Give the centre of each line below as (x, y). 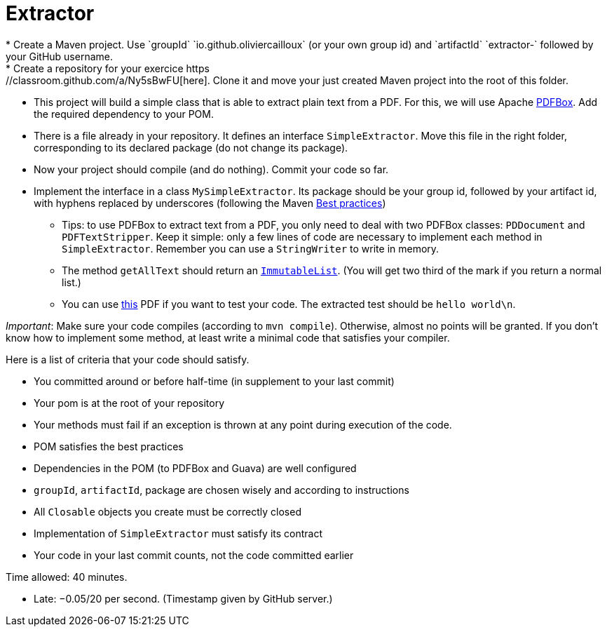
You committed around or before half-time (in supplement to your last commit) (214, 381)
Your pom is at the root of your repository (129, 403)
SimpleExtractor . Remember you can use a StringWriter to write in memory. (251, 248)
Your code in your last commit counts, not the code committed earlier (194, 555)
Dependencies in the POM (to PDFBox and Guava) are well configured (195, 468)
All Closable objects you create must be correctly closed (168, 511)
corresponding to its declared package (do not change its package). (191, 147)
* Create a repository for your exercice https (108, 68)
